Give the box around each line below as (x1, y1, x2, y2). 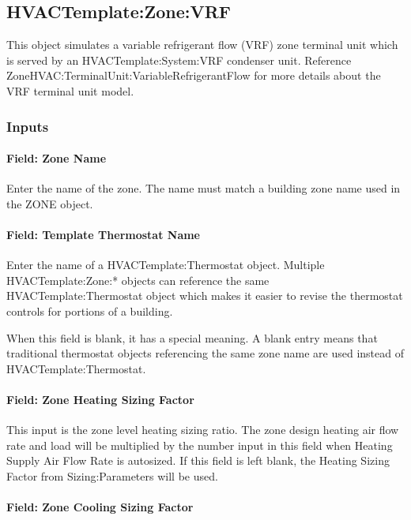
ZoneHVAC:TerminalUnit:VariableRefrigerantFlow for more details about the (6, 67, 381, 84)
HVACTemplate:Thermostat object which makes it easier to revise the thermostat (6, 287, 403, 304)
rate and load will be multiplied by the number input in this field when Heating (6, 436, 393, 453)
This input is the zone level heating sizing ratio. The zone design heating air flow (6, 421, 399, 438)
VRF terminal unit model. (6, 82, 134, 99)
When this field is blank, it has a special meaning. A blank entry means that (6, 329, 378, 346)
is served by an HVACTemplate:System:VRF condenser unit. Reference (6, 51, 352, 68)
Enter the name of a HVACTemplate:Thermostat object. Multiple (6, 256, 325, 273)
